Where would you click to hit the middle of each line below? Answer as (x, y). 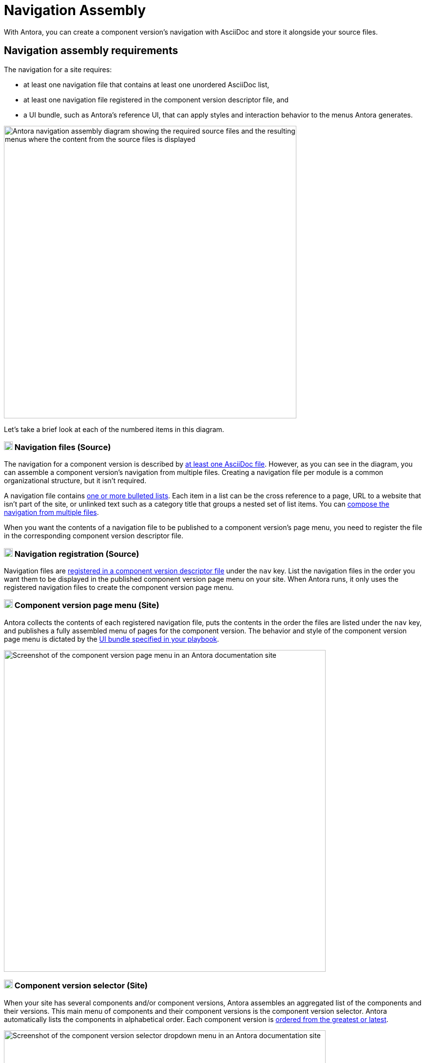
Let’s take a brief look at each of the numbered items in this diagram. (114, 429)
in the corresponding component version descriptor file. (94, 536)
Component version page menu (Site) (87, 605)
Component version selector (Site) (81, 986)
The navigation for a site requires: (58, 69)
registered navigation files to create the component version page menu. (119, 588)
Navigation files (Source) (63, 447)
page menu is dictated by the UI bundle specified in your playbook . (112, 639)
